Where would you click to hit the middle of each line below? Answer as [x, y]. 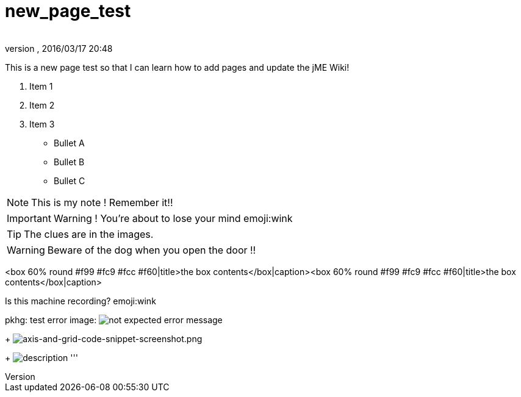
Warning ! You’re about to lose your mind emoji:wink [173, 218]
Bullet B [69, 162]
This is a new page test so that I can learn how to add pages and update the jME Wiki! [177, 67]
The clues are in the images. [89, 234]
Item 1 [41, 86]
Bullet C [70, 181]
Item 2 [42, 105]
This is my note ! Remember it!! [102, 202]
